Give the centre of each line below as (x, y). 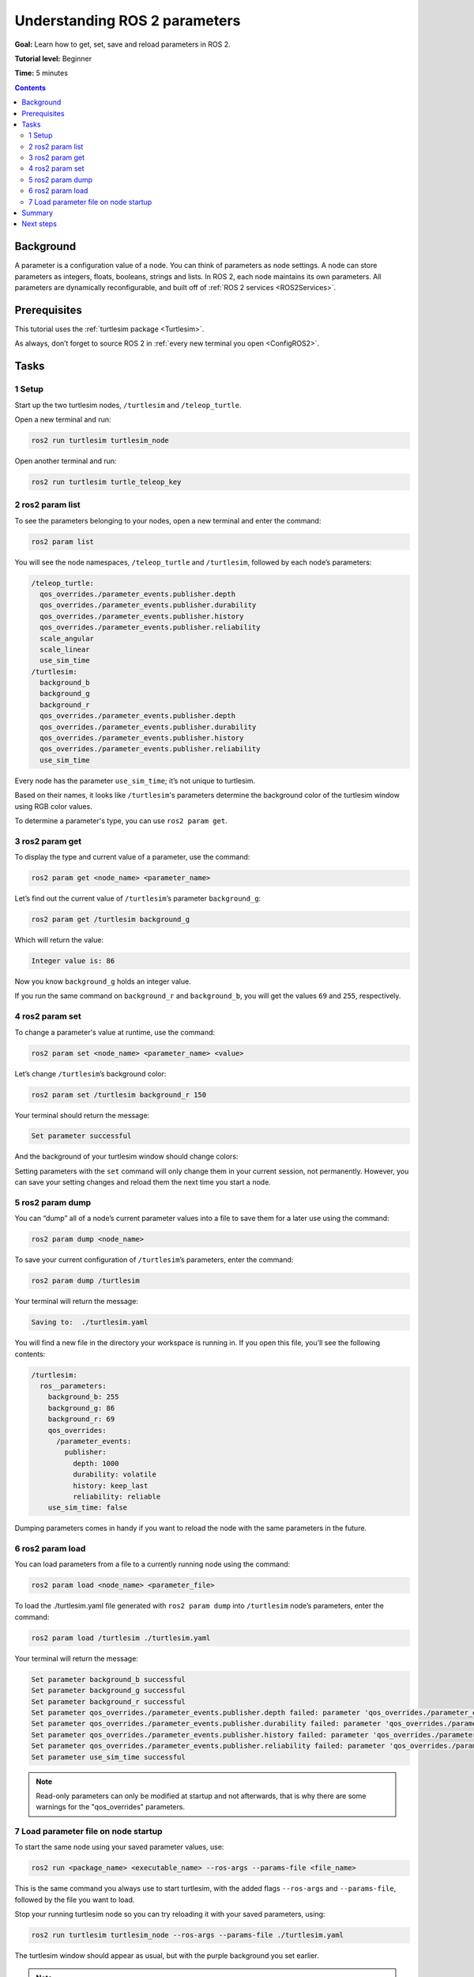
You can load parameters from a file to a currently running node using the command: (152, 1564)
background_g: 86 (81, 1408)
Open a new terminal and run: (63, 419)
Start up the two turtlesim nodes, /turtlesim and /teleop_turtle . (128, 405)
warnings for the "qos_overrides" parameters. (111, 1807)
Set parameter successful (81, 1136)
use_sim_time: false (88, 1508)
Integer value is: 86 (73, 961)
